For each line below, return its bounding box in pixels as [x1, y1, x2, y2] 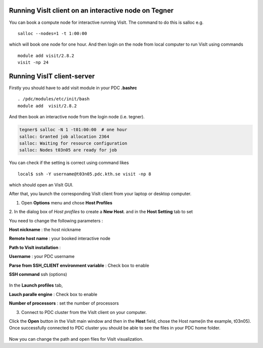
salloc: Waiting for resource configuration [19, 140, 128, 146]
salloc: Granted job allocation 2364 [19, 134, 110, 139]
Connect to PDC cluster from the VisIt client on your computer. [21, 309, 147, 315]
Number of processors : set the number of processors [9, 300, 119, 306]
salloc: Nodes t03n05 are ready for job [19, 147, 117, 153]
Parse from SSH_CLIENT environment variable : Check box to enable [9, 262, 150, 268]
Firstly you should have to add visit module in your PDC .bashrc [9, 85, 137, 91]
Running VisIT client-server [9, 72, 95, 80]
